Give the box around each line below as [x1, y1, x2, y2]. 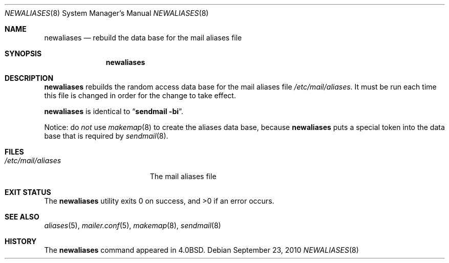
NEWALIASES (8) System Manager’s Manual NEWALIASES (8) [5, 9, 209, 17]
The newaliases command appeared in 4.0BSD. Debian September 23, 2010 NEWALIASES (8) [44, 246, 359, 254]
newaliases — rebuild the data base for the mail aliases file [44, 33, 242, 42]
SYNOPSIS [5, 49, 42, 58]
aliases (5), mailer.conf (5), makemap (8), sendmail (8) [44, 221, 221, 230]
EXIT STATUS [5, 188, 51, 196]
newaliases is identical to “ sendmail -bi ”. [44, 107, 183, 116]
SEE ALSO [5, 212, 39, 221]
